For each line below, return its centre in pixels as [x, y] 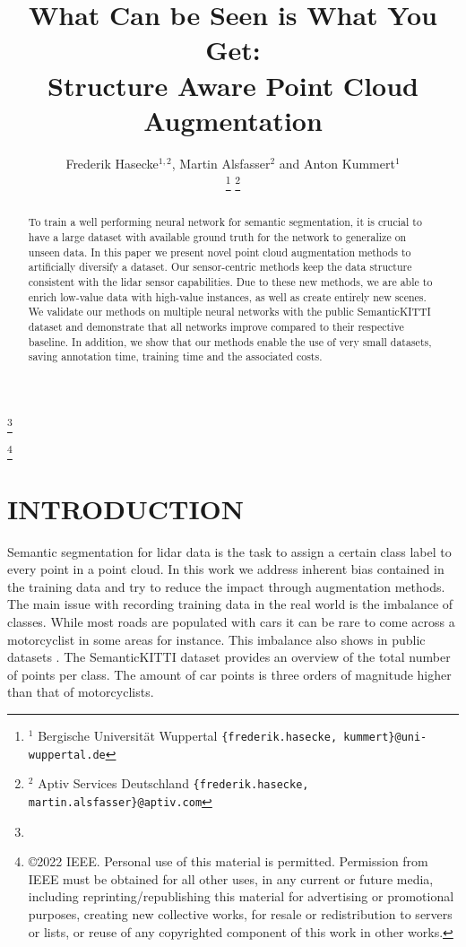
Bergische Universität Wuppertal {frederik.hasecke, [188, 736]
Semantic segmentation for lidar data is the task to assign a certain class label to [229, 551]
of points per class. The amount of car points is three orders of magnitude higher [229, 674]
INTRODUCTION [126, 508]
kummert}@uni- [385, 738]
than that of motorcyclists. [81, 692]
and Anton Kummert [337, 163]
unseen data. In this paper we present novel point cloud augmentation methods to [220, 252]
